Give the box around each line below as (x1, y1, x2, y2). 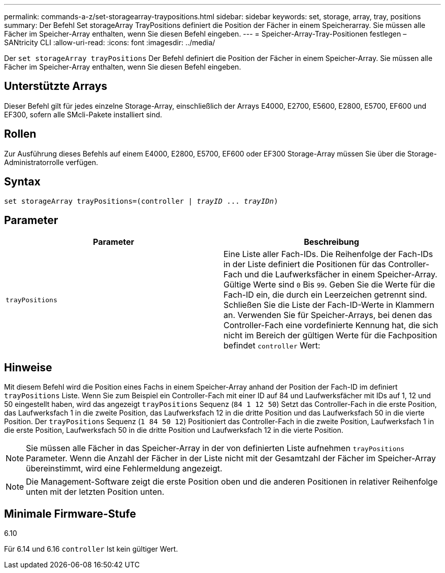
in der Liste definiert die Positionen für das (224, 259, 386, 270)
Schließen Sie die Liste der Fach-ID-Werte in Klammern (224, 300, 434, 310)
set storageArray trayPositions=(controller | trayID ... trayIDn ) (4, 197, 278, 205)
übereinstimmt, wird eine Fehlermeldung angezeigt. (26, 463, 222, 474)
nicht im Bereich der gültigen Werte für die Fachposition (224, 330, 437, 341)
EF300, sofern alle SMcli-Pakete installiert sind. (4, 110, 163, 119)
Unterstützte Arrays (4, 80, 108, 93)
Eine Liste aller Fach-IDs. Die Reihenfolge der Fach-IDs (224, 249, 433, 260)
